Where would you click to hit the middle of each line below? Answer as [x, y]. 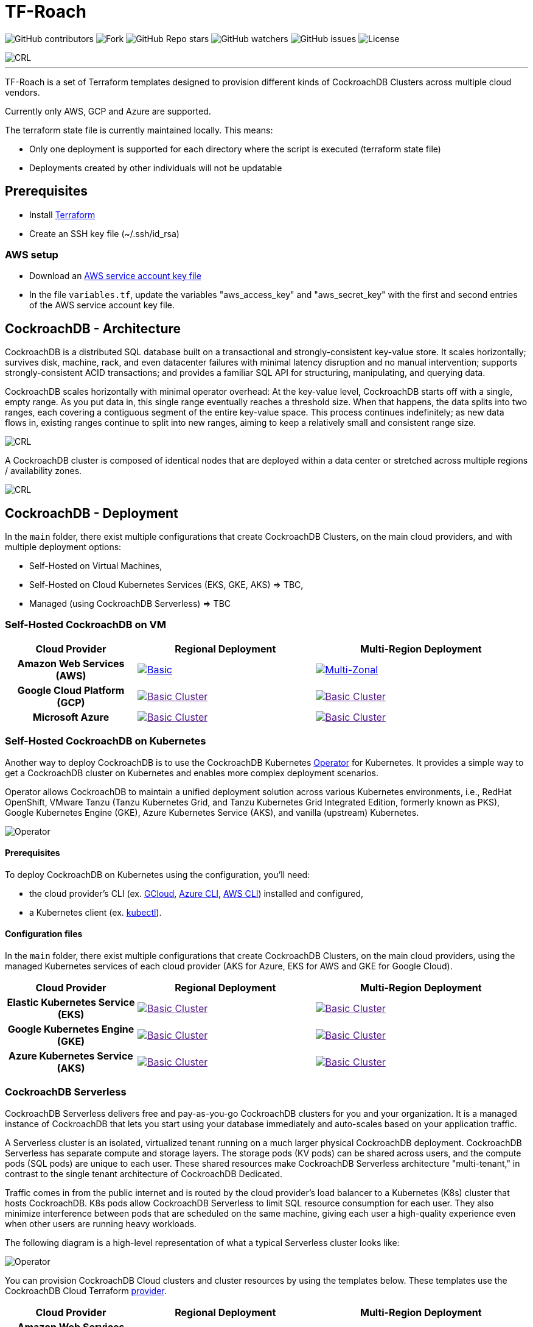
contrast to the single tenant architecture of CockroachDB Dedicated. [144, 1173]
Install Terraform [62, 214]
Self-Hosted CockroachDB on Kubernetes [106, 741]
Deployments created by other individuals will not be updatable [156, 168]
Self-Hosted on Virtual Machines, [96, 566]
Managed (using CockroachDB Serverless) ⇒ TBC [130, 604]
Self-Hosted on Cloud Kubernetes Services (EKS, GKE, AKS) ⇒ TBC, [166, 585]
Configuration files [44, 934]
